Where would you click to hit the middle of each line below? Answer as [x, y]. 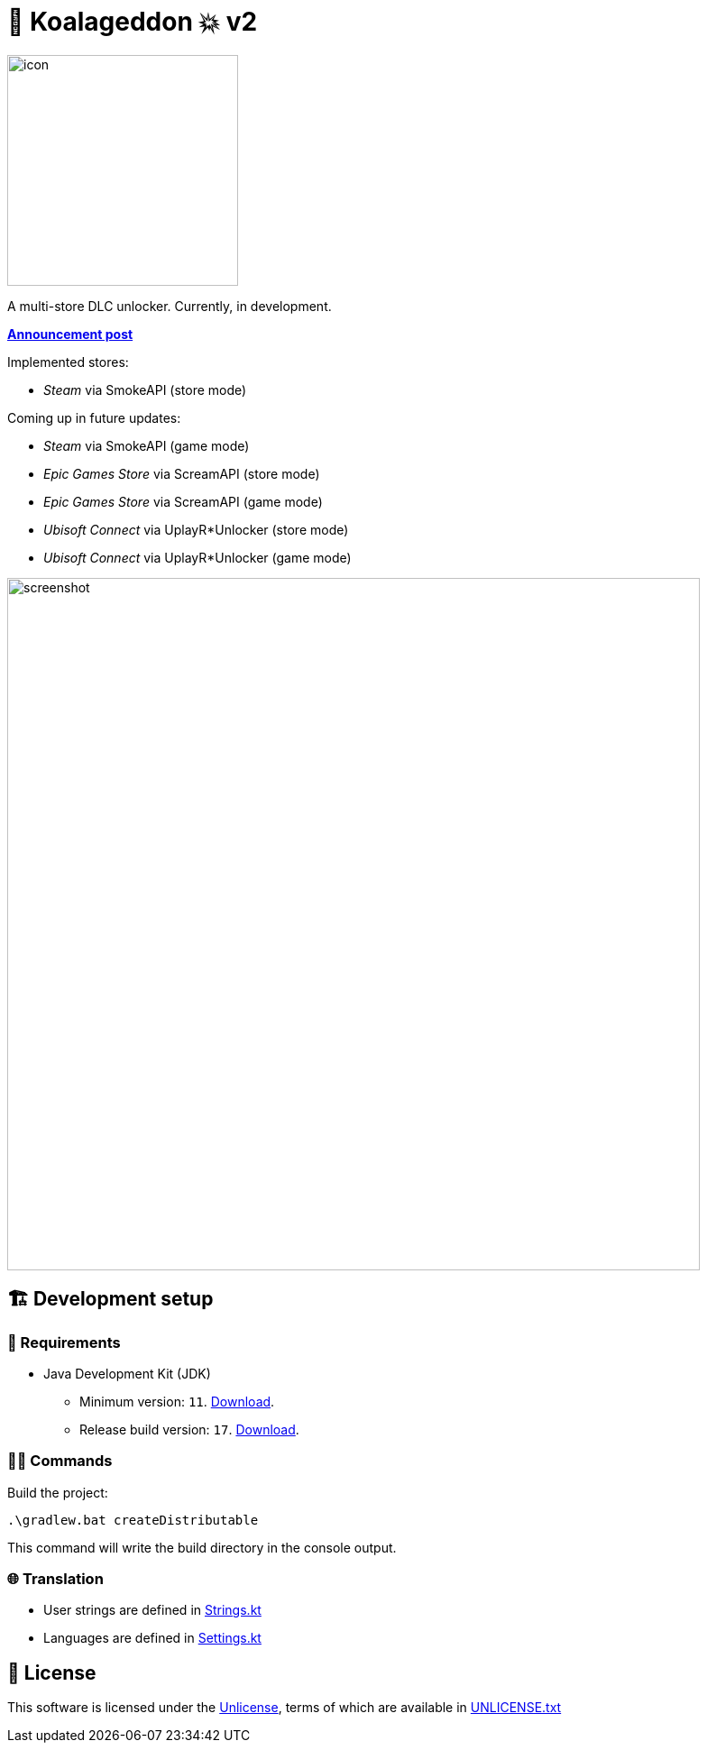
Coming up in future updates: [94, 417]
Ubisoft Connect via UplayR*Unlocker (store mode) [196, 529]
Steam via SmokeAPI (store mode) [145, 389]
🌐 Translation [55, 1579]
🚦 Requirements [64, 1342]
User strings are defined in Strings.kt [152, 1610]
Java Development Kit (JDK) [127, 1373]
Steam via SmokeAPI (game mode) [147, 445]
